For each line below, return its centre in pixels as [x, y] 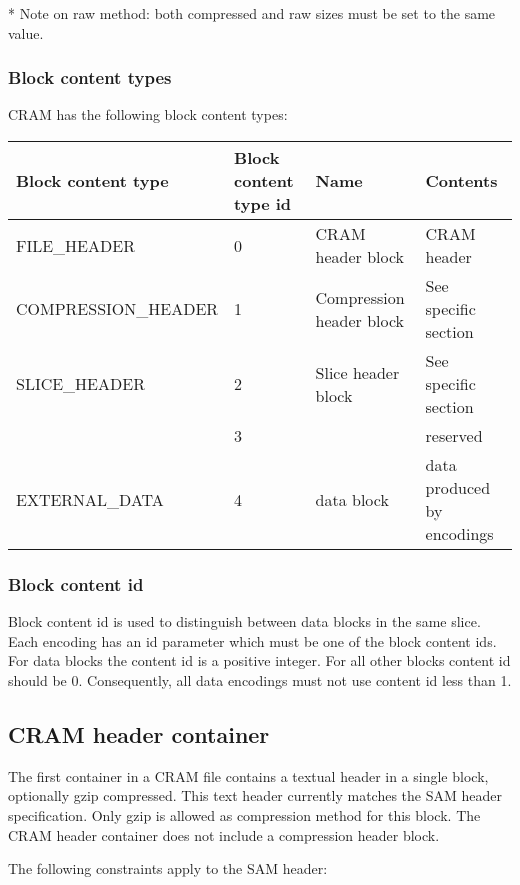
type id [263, 203]
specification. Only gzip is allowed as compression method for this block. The [244, 814]
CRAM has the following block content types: [148, 114]
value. [26, 32]
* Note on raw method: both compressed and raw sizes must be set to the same [252, 13]
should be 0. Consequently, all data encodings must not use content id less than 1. [260, 680]
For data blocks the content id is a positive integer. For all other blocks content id [259, 660]
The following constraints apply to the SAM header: [168, 868]
